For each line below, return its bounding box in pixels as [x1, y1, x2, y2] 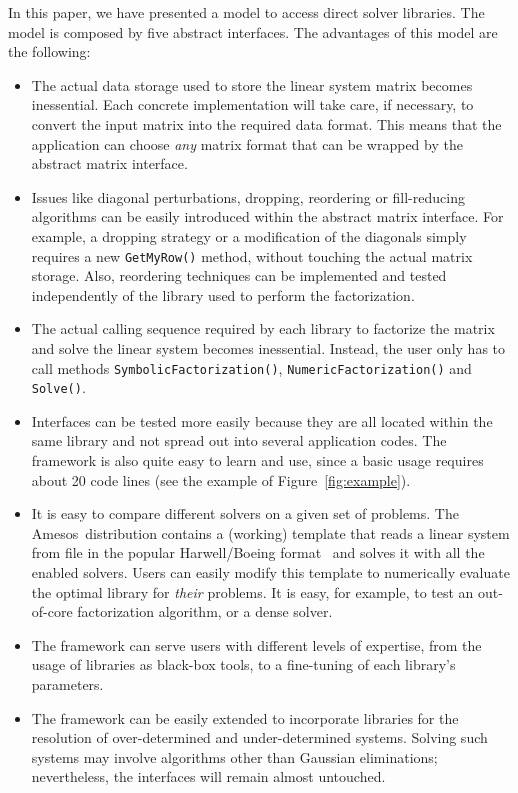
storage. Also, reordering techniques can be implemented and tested [31, 265, 447, 286]
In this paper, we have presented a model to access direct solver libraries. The [8, 2, 485, 22]
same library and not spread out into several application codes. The [31, 430, 447, 451]
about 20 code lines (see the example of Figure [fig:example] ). [31, 469, 411, 490]
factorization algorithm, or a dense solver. [77, 601, 333, 622]
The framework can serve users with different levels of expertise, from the [31, 634, 482, 655]
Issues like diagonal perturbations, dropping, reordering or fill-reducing [31, 186, 465, 207]
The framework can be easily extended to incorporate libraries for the [31, 707, 459, 728]
